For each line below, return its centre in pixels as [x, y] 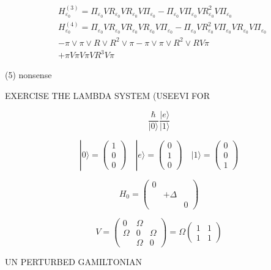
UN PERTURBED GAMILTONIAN [74, 261]
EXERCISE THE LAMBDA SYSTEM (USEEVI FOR [108, 95]
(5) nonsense [28, 75]
